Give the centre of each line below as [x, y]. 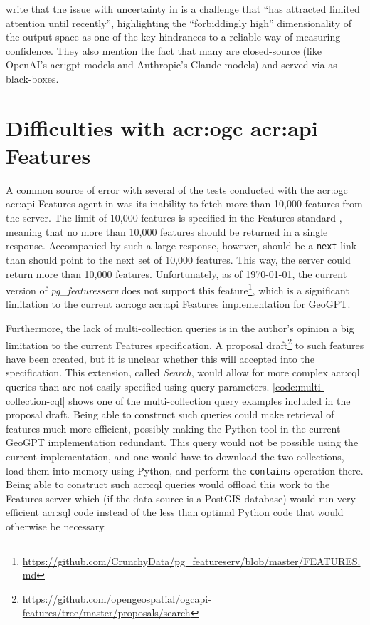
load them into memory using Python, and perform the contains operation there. [185, 470]
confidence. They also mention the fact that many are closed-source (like [164, 50]
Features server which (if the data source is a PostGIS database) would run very [181, 498]
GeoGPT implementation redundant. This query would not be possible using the [182, 442]
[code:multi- [298, 386]
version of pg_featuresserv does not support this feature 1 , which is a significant [178, 289]
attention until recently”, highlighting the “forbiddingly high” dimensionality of [179, 22]
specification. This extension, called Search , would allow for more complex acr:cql [183, 372]
